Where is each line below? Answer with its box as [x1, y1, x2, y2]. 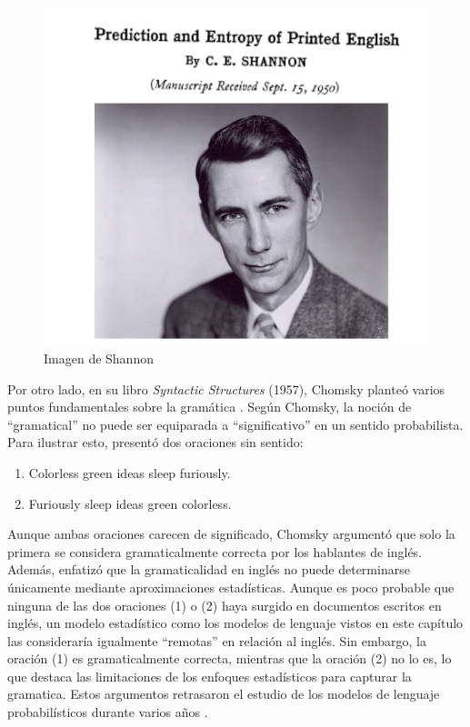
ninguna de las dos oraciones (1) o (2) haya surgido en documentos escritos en [7, 595, 442, 614]
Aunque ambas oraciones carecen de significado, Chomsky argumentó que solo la [7, 524, 455, 543]
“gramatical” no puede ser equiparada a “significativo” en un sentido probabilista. [7, 414, 464, 433]
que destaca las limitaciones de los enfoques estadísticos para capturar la [7, 666, 412, 685]
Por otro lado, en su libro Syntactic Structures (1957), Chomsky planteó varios [7, 379, 445, 398]
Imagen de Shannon [44, 348, 154, 367]
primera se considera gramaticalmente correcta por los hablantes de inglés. [7, 542, 423, 561]
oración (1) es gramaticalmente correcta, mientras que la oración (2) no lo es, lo [7, 649, 452, 668]
